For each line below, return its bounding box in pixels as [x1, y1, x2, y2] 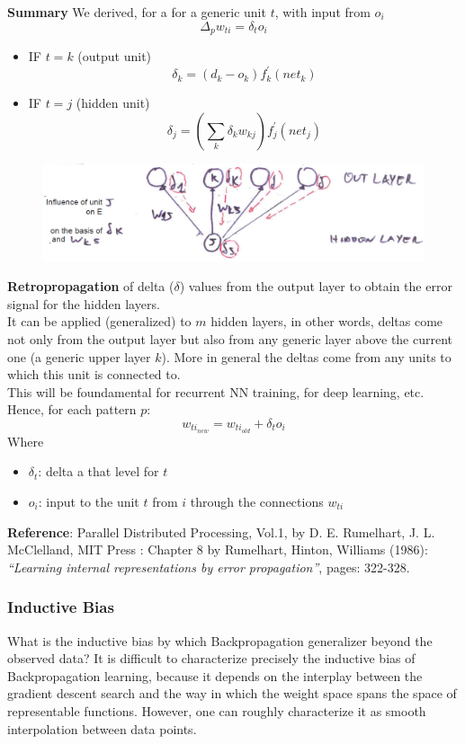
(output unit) [77, 47, 152, 66]
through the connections [190, 492, 324, 511]
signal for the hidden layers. [7, 294, 160, 313]
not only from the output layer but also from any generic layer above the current [7, 330, 453, 348]
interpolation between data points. [7, 719, 197, 738]
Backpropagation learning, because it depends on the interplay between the [7, 666, 423, 685]
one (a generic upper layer [7, 347, 151, 366]
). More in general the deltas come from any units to [161, 347, 452, 366]
